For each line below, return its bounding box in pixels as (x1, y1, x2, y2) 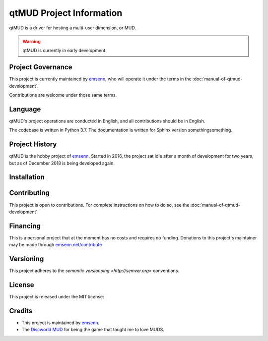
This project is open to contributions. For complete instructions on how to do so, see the (9, 202, 190, 208)
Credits (9, 306, 33, 315)
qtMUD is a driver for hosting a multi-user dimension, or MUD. (9, 25, 136, 31)
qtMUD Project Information (9, 7, 123, 18)
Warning (22, 38, 41, 44)
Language (9, 105, 41, 114)
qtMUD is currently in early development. (22, 48, 107, 54)
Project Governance (9, 63, 72, 71)
